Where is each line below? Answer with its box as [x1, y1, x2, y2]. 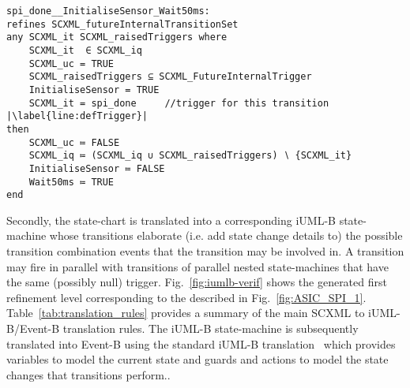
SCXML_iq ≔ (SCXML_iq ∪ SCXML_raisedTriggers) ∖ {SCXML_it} [28, 150, 352, 162]
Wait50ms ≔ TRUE [28, 176, 115, 188]
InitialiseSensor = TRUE [28, 84, 160, 95]
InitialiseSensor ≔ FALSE [28, 162, 165, 174]
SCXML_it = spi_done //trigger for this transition [28, 97, 329, 109]
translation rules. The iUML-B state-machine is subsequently [62, 320, 359, 336]
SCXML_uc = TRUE [28, 58, 115, 69]
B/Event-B [6, 320, 60, 336]
